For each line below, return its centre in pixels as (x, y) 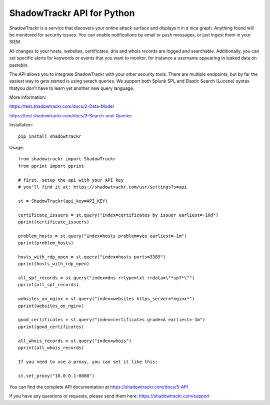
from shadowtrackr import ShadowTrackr (67, 159)
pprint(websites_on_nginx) (51, 306)
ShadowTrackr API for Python (72, 13)
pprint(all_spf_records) (48, 285)
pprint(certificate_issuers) (54, 222)
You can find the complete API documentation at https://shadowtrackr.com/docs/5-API (99, 387)
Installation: (21, 125)
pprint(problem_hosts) (46, 243)
